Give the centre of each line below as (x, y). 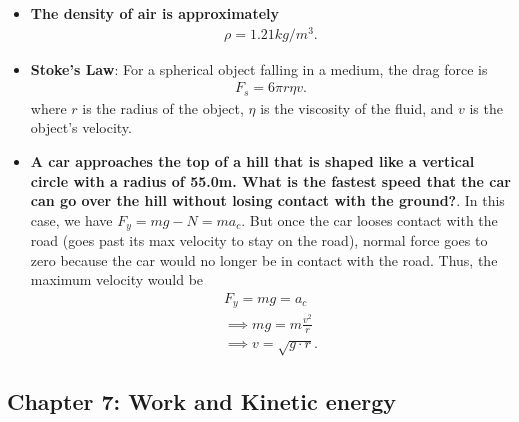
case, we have (71, 219)
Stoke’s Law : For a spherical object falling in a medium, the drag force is (259, 68)
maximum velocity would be (117, 279)
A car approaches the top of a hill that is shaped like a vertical (252, 160)
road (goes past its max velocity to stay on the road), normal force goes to (259, 240)
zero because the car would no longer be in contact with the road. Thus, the (264, 259)
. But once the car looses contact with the (369, 219)
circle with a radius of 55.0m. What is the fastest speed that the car (270, 180)
